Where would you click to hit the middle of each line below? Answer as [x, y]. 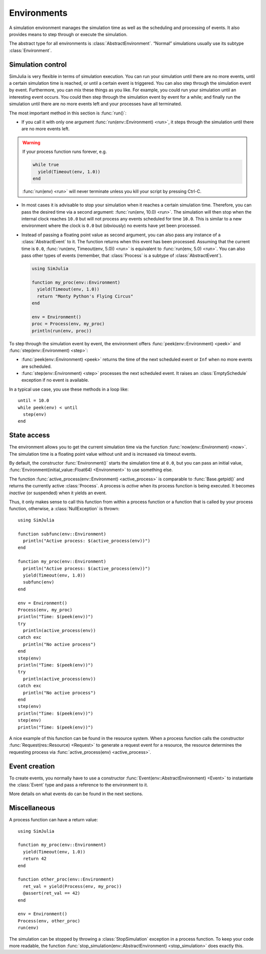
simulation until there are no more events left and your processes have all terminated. [96, 104]
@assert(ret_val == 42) [52, 893]
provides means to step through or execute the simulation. [68, 34]
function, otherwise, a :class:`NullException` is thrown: [64, 509]
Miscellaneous [32, 808]
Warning [31, 143]
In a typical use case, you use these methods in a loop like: [69, 389]
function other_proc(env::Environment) [66, 880]
